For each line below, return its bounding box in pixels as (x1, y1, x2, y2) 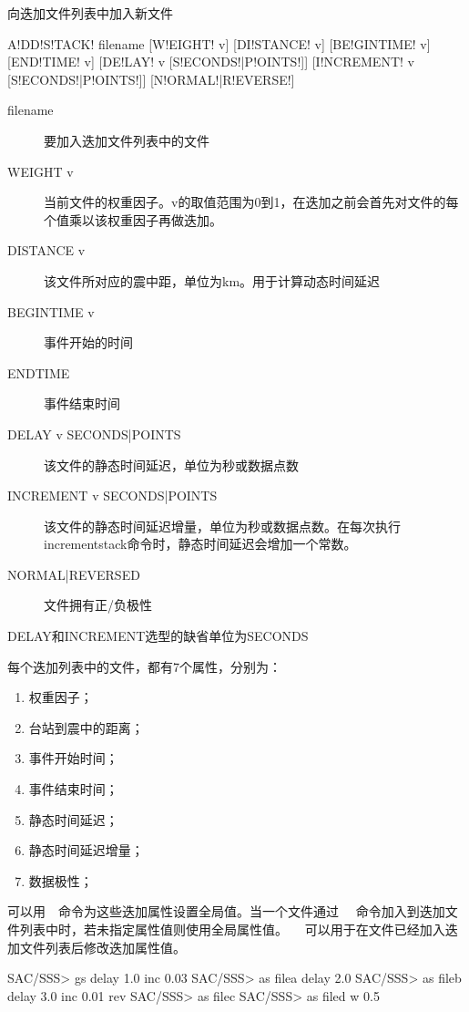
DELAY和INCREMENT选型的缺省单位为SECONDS (7, 626, 309, 645)
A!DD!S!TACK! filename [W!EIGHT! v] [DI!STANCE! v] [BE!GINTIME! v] (7, 34, 431, 53)
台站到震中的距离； (28, 718, 144, 737)
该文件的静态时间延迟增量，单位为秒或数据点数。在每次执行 (44, 516, 401, 535)
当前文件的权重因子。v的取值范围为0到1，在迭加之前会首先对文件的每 (44, 192, 459, 212)
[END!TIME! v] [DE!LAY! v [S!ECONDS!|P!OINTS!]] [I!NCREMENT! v (7, 52, 414, 71)
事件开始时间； (28, 749, 118, 768)
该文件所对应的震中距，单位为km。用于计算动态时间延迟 (44, 271, 381, 290)
